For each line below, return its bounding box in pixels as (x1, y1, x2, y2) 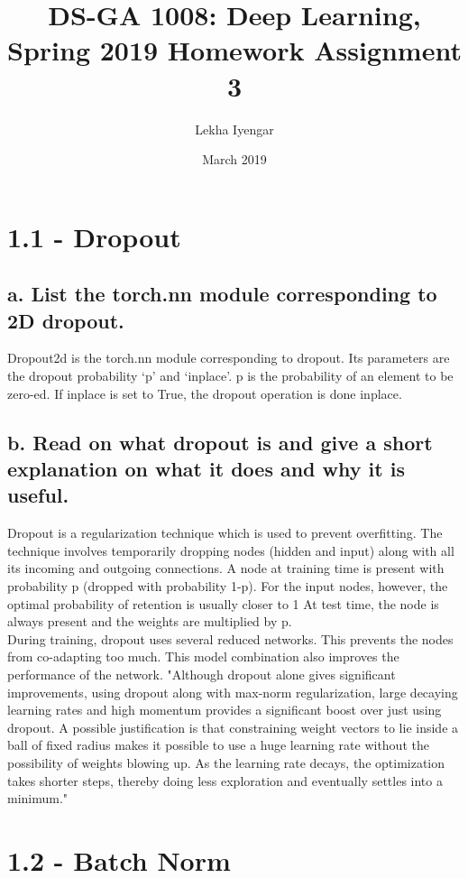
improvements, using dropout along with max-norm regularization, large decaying (7, 682, 458, 701)
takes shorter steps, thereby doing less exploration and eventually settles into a (7, 771, 443, 790)
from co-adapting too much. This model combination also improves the (7, 647, 399, 666)
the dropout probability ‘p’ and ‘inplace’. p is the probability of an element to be (7, 366, 454, 385)
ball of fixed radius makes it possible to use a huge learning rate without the (7, 735, 429, 754)
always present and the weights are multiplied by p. (7, 612, 292, 631)
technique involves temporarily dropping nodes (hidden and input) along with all (7, 541, 454, 559)
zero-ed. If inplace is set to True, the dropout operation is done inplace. (7, 384, 402, 402)
